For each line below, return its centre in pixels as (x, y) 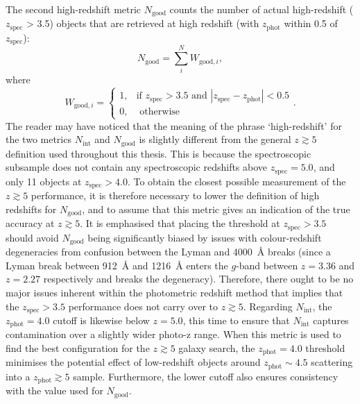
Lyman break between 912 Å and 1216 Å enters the (117, 265)
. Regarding (268, 306)
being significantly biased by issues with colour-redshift (205, 237)
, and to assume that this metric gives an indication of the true (216, 209)
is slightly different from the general (215, 139)
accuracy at (30, 223)
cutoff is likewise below (101, 320)
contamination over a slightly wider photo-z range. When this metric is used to (173, 334)
